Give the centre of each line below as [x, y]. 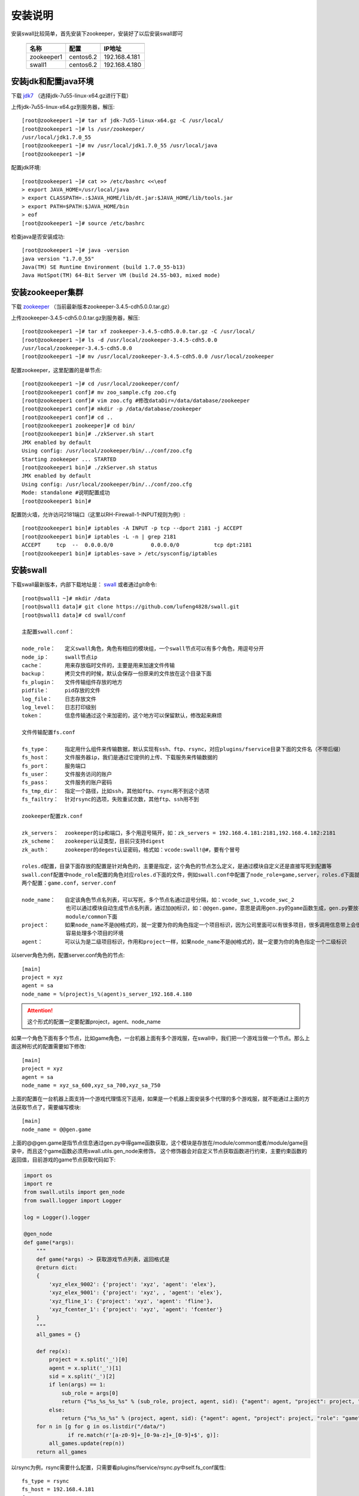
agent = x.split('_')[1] [85, 1368]
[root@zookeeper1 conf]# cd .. [68, 417]
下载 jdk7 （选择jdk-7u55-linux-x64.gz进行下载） [71, 96]
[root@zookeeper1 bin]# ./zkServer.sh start [88, 434]
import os [38, 1175]
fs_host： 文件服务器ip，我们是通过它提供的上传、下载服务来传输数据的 [120, 758]
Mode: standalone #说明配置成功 [66, 493]
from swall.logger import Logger [73, 1200]
